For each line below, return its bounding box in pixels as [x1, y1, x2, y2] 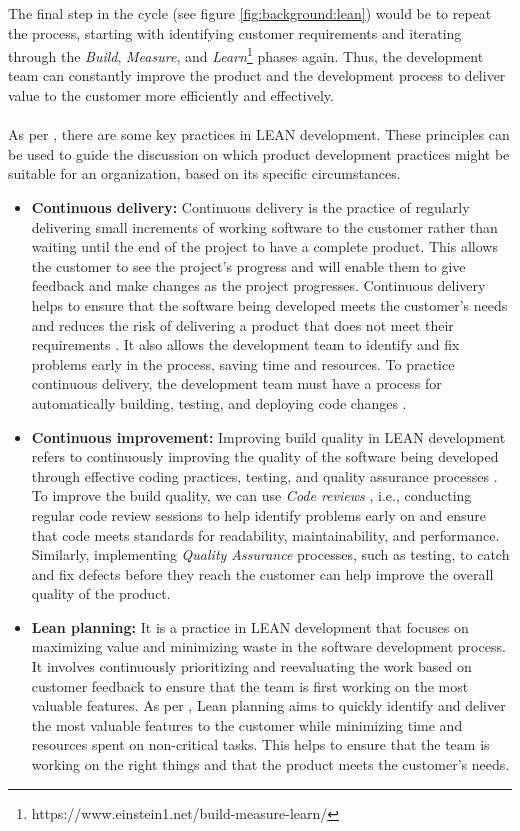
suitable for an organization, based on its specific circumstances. [8, 163, 401, 184]
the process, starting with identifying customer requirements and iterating [8, 22, 462, 43]
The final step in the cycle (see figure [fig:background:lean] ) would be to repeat [8, 3, 492, 23]
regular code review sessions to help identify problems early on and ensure [31, 504, 486, 525]
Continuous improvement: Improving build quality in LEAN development [31, 426, 506, 447]
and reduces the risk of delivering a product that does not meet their [31, 314, 454, 335]
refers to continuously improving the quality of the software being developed [31, 446, 499, 467]
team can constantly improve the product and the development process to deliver [8, 65, 506, 86]
